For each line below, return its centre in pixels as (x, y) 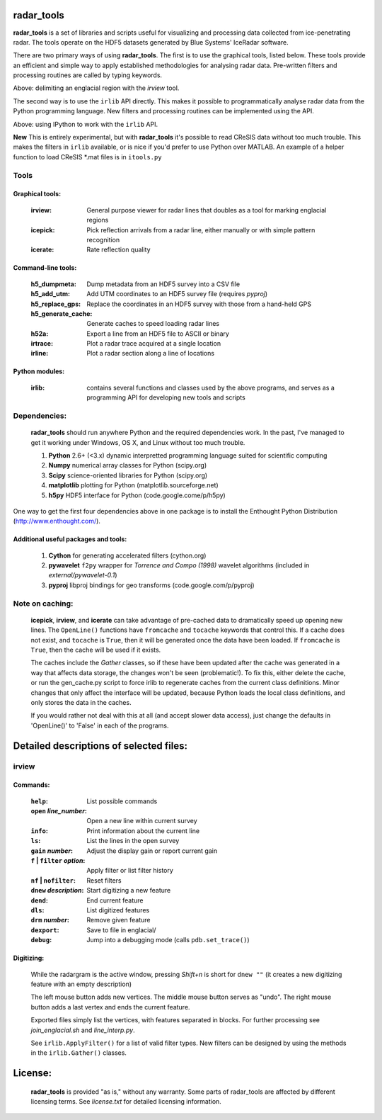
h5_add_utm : (51, 294)
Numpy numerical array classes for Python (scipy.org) (128, 465)
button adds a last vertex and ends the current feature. (110, 1007)
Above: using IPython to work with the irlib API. (86, 124)
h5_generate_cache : (62, 313)
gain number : (52, 851)
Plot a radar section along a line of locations (151, 353)
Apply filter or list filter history (130, 871)
